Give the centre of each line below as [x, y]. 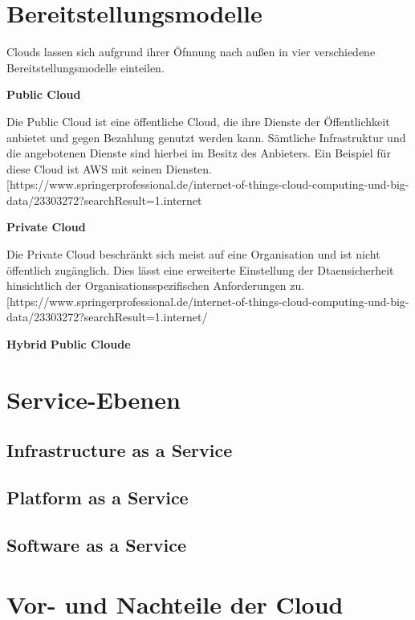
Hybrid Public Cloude [69, 344]
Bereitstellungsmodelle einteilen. [85, 67]
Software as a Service [96, 544]
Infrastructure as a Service [120, 450]
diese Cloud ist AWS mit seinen [84, 168]
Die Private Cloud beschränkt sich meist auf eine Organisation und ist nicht [193, 254]
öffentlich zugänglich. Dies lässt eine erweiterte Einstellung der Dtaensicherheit [200, 269]
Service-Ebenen [94, 399]
